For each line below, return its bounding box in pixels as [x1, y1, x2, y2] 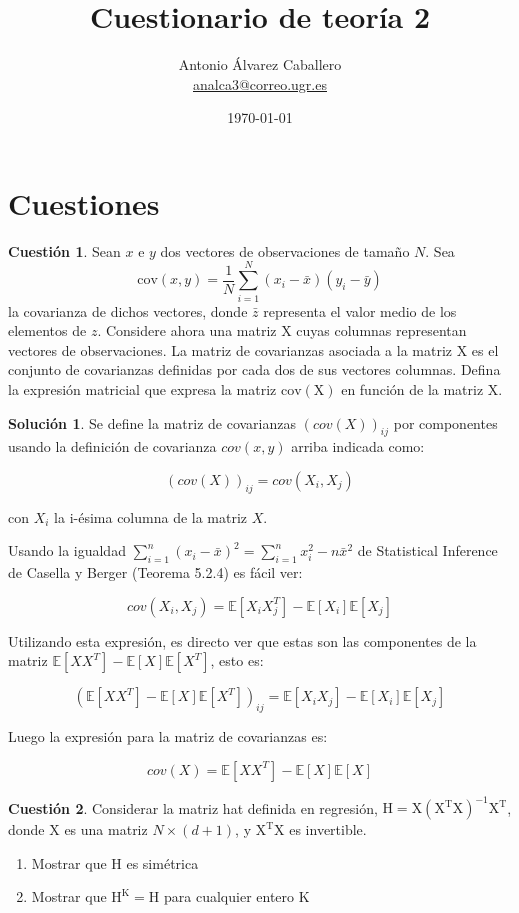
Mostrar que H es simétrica [31, 852, 199, 873]
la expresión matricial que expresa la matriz [8, 378, 277, 399]
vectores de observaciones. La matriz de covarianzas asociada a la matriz [8, 339, 453, 360]
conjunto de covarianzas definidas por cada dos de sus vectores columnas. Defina [8, 359, 501, 380]
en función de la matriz [341, 378, 484, 399]
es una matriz [64, 819, 148, 840]
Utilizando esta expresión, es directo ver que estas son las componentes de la [8, 630, 477, 651]
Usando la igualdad [8, 540, 126, 561]
